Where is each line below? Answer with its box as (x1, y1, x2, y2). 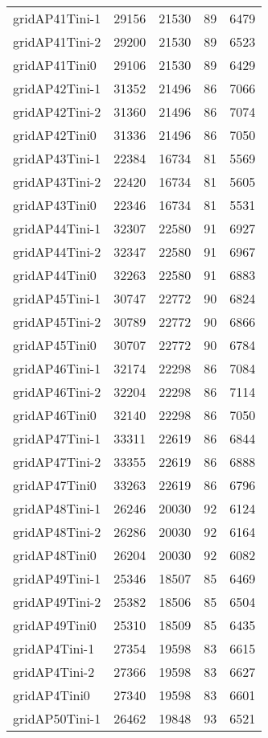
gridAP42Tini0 (13, 126, 97, 144)
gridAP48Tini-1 (13, 499, 101, 517)
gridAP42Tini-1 (13, 79, 101, 97)
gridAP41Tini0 (13, 56, 97, 74)
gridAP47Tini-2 (13, 452, 101, 471)
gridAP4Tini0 (13, 686, 90, 704)
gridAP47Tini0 (13, 476, 97, 494)
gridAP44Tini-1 (13, 219, 101, 237)
